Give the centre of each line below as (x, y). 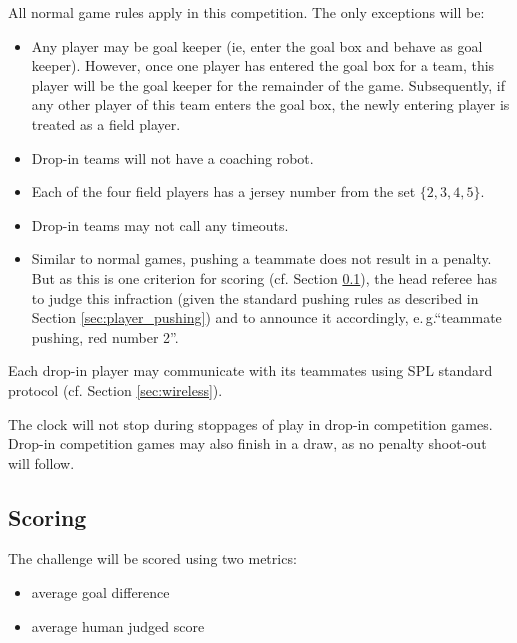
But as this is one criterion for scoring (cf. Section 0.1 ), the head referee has (264, 277)
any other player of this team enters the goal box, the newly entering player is (270, 104)
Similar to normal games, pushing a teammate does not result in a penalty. (261, 258)
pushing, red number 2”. (105, 336)
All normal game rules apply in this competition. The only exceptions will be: (246, 12)
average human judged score (118, 625)
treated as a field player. (106, 123)
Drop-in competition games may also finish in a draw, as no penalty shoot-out (247, 443)
